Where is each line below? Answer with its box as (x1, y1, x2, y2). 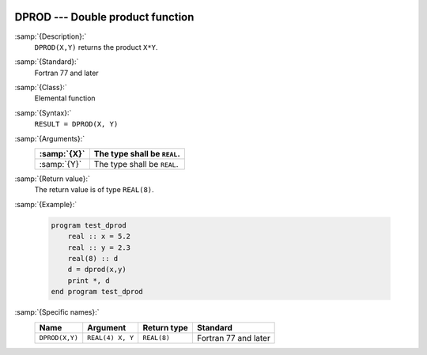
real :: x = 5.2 (67, 232, 130, 241)
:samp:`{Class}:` (14, 83, 67, 93)
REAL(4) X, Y (87, 334, 134, 342)
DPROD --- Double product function (14, 10, 195, 24)
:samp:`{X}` (39, 149, 85, 160)
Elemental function (34, 93, 96, 103)
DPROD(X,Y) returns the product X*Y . (34, 42, 158, 51)
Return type (142, 322, 189, 333)
